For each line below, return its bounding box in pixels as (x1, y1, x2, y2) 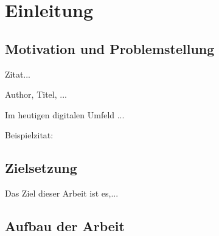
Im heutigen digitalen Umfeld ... (5, 108, 125, 121)
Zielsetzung (5, 158, 77, 177)
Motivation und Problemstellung (5, 39, 215, 58)
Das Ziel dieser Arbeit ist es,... (5, 187, 119, 200)
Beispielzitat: (5, 129, 54, 141)
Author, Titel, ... (5, 88, 67, 101)
